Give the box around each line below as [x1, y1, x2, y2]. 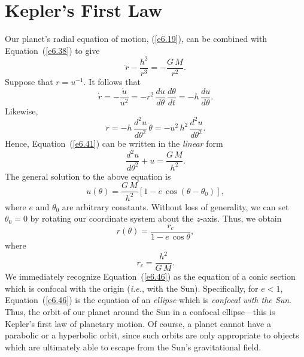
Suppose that [5, 75, 53, 87]
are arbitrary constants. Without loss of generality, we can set [62, 200, 289, 213]
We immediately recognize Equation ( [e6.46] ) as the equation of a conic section [5, 270, 296, 283]
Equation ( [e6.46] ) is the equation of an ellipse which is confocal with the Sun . [5, 294, 291, 306]
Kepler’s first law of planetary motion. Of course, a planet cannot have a [5, 317, 271, 329]
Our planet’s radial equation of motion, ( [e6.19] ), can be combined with [5, 32, 267, 45]
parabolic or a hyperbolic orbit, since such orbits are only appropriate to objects [5, 329, 299, 341]
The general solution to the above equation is [5, 170, 171, 182]
